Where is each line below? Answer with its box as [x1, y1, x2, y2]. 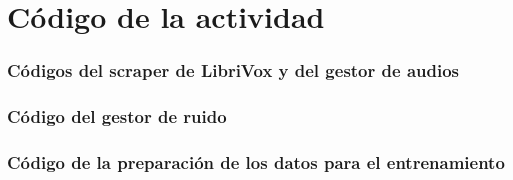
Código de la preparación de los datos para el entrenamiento [7, 149, 505, 174]
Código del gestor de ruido [7, 104, 227, 129]
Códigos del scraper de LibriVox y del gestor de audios [7, 58, 459, 83]
